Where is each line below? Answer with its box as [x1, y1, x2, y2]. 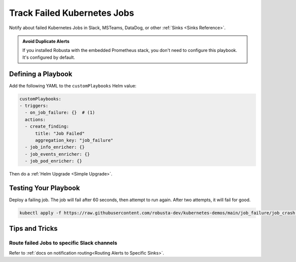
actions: [25, 117, 46, 122]
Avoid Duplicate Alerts [22, 38, 70, 44]
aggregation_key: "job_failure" [35, 137, 113, 143]
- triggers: [19, 103, 49, 108]
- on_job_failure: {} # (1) [25, 110, 96, 116]
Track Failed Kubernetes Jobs [9, 7, 134, 18]
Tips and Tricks [9, 224, 58, 233]
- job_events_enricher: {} [25, 151, 90, 157]
